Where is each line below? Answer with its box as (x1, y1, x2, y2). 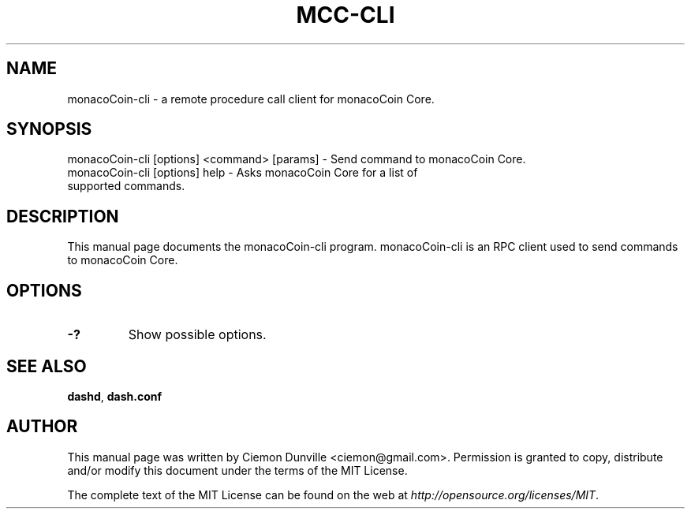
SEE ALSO (6, 356, 87, 376)
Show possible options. (128, 327, 267, 343)
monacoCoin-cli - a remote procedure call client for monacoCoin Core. (67, 91, 435, 106)
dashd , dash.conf (67, 389, 162, 403)
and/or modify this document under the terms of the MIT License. (67, 463, 408, 477)
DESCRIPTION (6, 206, 119, 226)
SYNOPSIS (6, 119, 92, 140)
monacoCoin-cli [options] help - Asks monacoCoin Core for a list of (67, 166, 418, 180)
